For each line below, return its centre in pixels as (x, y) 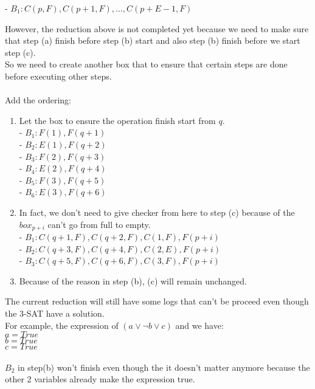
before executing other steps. (58, 76)
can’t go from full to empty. (99, 224)
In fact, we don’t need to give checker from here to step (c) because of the (157, 212)
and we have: (199, 325)
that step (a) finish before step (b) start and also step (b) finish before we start (153, 40)
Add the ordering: (38, 100)
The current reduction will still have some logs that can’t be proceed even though (157, 301)
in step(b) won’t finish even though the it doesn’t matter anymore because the (164, 367)
